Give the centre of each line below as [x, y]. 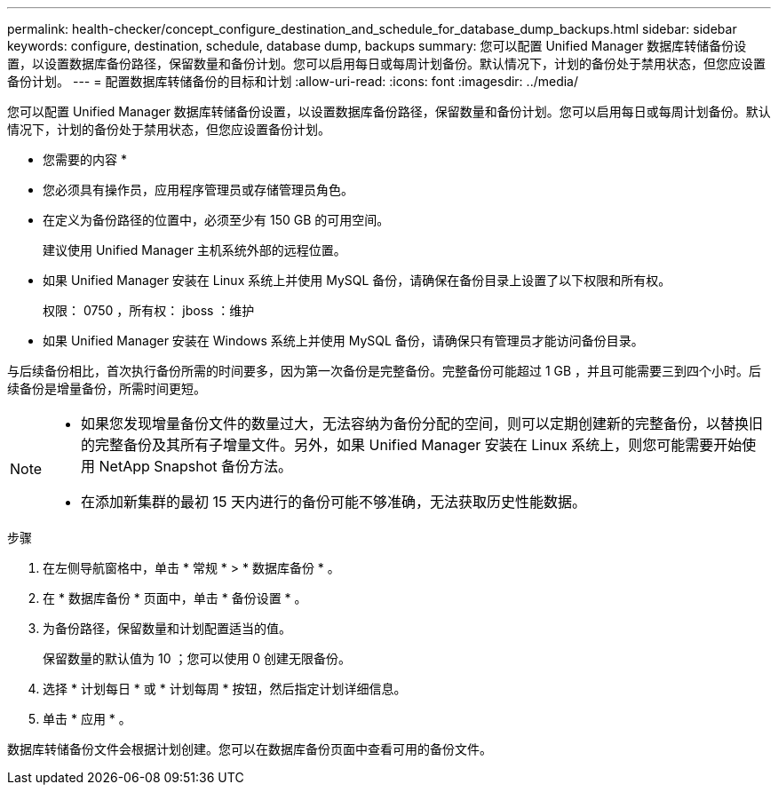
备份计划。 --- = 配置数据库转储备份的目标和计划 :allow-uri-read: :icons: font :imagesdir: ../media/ [293, 81]
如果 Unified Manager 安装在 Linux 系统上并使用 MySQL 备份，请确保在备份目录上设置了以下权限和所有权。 [357, 280]
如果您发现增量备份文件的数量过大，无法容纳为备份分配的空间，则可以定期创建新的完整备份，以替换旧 [422, 424]
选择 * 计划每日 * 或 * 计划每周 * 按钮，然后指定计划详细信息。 [225, 689]
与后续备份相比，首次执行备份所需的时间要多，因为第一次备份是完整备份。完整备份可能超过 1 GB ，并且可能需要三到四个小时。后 [385, 371]
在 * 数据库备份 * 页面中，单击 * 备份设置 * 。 [175, 598]
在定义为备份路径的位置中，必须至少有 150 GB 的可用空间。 [216, 220]
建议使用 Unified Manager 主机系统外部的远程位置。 [194, 250]
